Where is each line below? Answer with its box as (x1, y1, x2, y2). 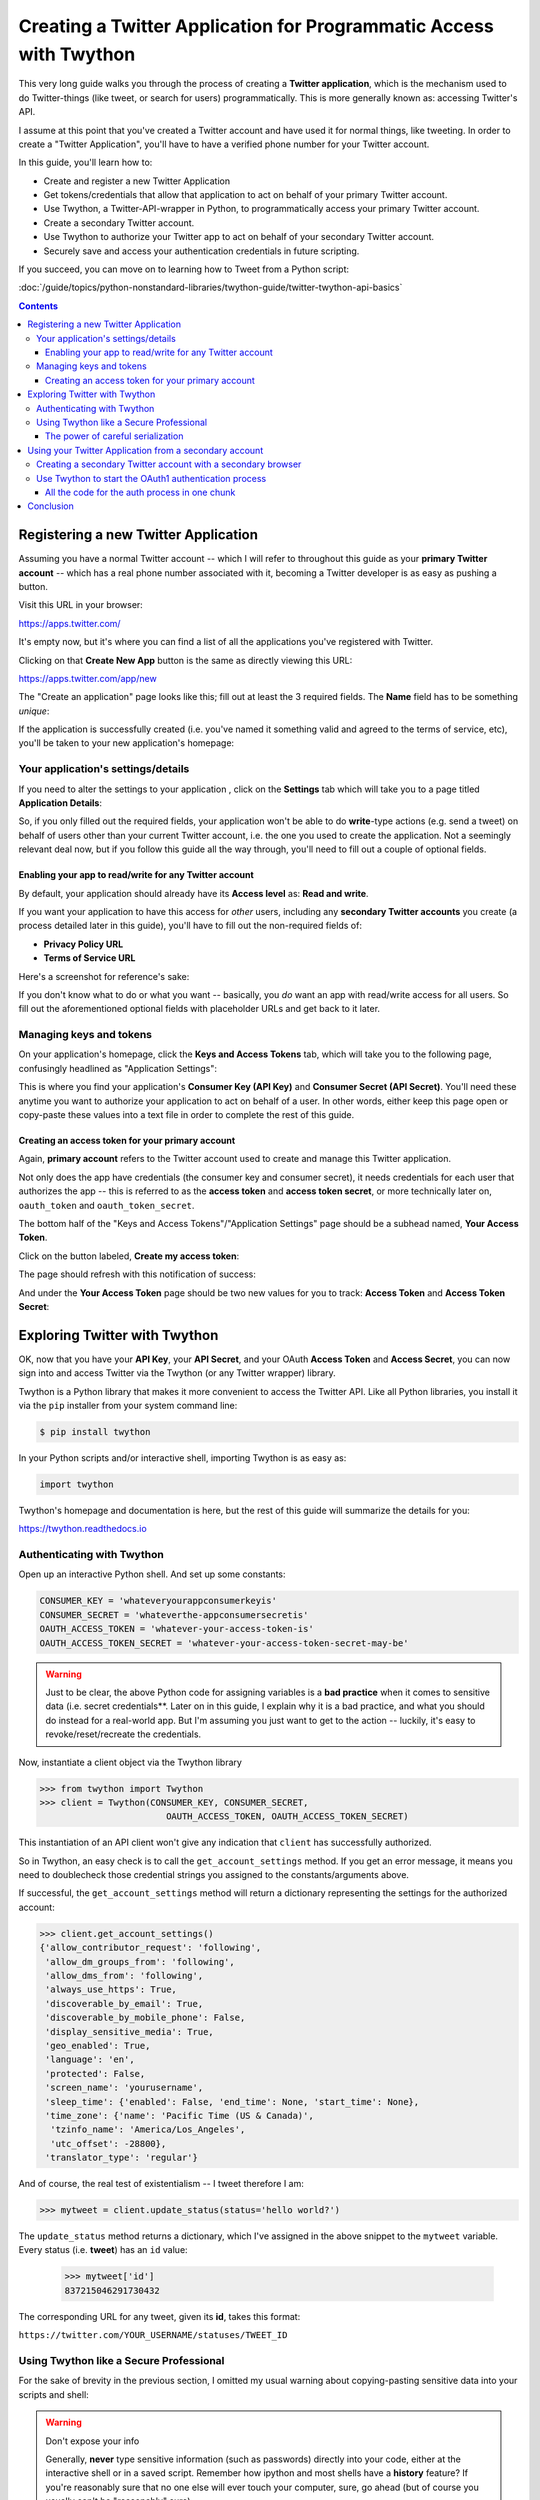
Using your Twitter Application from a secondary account (27, 444, 264, 456)
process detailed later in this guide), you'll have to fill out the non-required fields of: (18, 920, 362, 932)
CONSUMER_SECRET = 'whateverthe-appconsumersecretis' (39, 1609, 309, 1620)
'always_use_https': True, (45, 1984, 177, 1995)
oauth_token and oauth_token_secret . (18, 1199, 195, 1211)
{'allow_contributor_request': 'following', (39, 1942, 262, 1954)
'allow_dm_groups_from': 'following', (45, 1956, 235, 1967)
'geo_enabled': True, (45, 2040, 151, 2051)
